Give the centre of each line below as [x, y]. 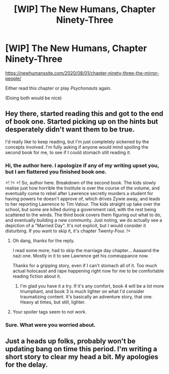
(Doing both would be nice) [34, 98]
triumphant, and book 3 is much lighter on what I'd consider [82, 291]
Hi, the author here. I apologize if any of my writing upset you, [82, 165]
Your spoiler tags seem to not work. [49, 312]
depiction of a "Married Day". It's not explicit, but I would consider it [76, 226]
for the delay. [26, 365]
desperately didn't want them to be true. [70, 130]
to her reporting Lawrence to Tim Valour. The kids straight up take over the [83, 204]
